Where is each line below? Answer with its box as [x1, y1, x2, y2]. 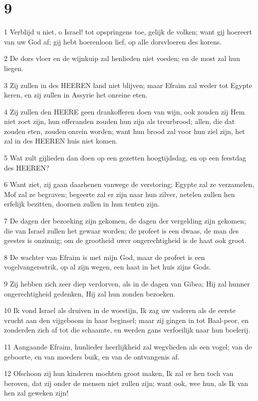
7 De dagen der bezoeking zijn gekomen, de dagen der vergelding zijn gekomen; [4, 215, 246, 226]
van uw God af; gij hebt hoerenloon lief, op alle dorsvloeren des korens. [4, 36, 222, 46]
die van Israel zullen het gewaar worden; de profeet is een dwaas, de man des [4, 225, 239, 235]
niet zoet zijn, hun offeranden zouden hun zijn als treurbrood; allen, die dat [4, 116, 235, 126]
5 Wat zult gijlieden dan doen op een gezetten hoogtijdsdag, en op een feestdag [4, 152, 247, 163]
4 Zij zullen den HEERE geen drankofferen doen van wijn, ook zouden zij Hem [4, 106, 245, 116]
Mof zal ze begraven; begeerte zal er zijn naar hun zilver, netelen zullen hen [4, 188, 235, 199]
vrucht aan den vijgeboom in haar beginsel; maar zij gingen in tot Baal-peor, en [4, 314, 249, 325]
